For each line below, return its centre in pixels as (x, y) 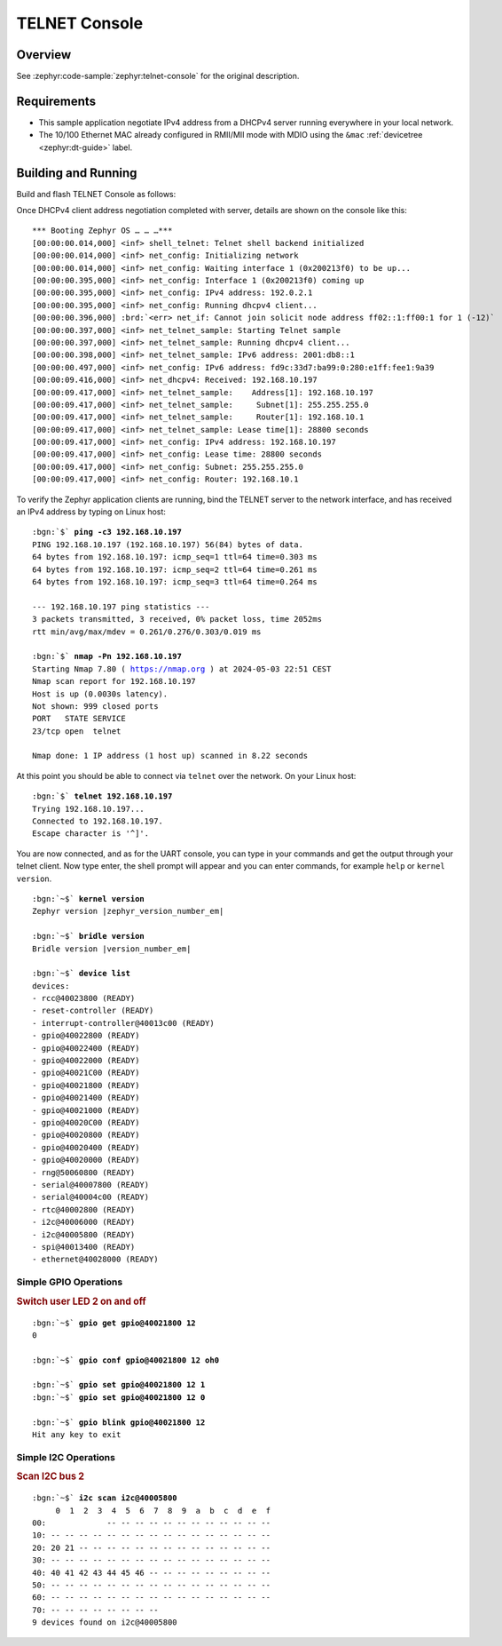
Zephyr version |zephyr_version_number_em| (128, 911)
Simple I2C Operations (66, 1457)
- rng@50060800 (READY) (84, 1172)
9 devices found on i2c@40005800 (105, 1622)
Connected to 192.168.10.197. (98, 821)
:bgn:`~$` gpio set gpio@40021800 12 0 (119, 1397)
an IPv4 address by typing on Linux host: (91, 512)
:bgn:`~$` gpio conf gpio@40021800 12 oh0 (126, 1360)
